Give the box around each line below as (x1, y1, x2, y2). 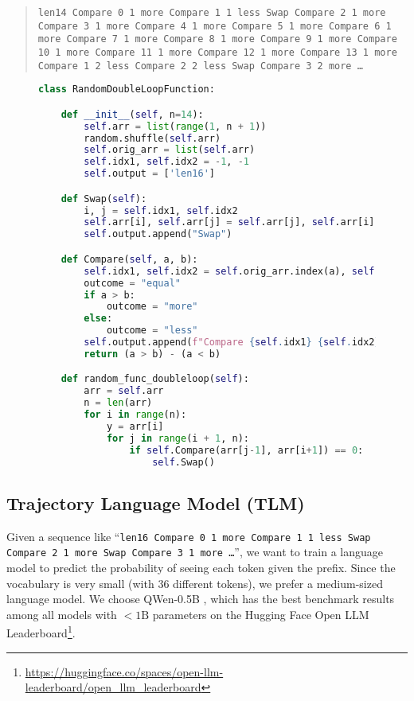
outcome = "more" (106, 301, 198, 313)
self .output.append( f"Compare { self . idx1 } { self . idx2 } (84, 337, 381, 348)
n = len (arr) (84, 397, 153, 409)
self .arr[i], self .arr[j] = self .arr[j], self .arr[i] (84, 216, 375, 228)
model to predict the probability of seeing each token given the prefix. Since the (6, 559, 396, 575)
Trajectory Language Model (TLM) (6, 490, 305, 515)
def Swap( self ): (61, 193, 147, 204)
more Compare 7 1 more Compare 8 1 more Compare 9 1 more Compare (37, 33, 397, 45)
